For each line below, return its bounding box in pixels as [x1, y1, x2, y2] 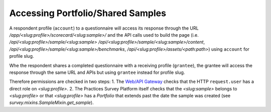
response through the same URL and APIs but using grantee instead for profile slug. [9, 69, 185, 75]
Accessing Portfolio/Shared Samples [9, 8, 167, 19]
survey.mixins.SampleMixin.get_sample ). [9, 99, 94, 105]
